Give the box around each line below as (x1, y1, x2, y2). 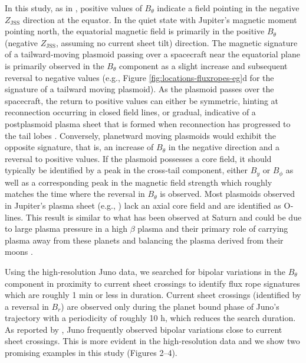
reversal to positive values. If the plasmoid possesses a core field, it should (5, 152, 272, 164)
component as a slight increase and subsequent (119, 59, 288, 72)
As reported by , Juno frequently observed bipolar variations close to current (5, 323, 282, 335)
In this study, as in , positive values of (5, 2, 142, 14)
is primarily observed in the (5, 59, 104, 72)
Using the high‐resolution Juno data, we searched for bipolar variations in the (5, 265, 285, 277)
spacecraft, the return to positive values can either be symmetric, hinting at (5, 94, 279, 106)
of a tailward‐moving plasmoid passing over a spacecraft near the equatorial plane (5, 48, 301, 60)
